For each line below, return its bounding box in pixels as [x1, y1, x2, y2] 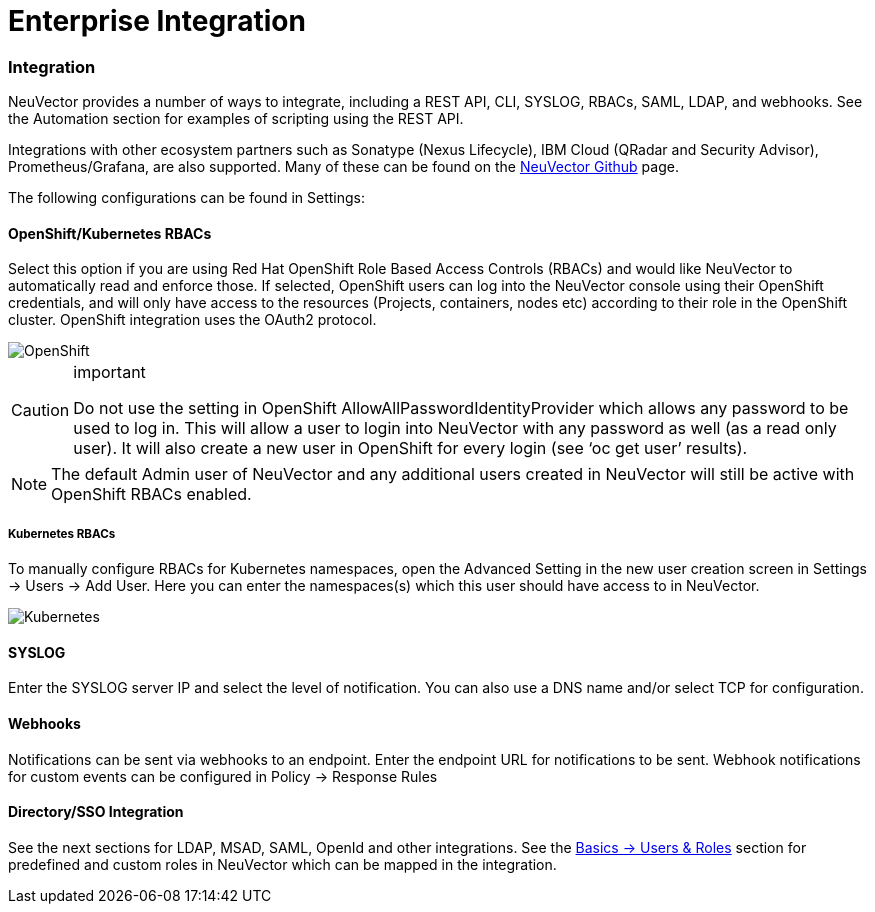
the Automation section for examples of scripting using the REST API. [8, 110, 464, 128]
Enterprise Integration [8, 4, 306, 38]
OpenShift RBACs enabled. [51, 484, 252, 505]
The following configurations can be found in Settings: [8, 189, 366, 207]
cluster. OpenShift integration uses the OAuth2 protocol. [8, 311, 377, 329]
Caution [11, 400, 70, 421]
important [73, 362, 146, 383]
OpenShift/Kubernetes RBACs [8, 224, 212, 242]
